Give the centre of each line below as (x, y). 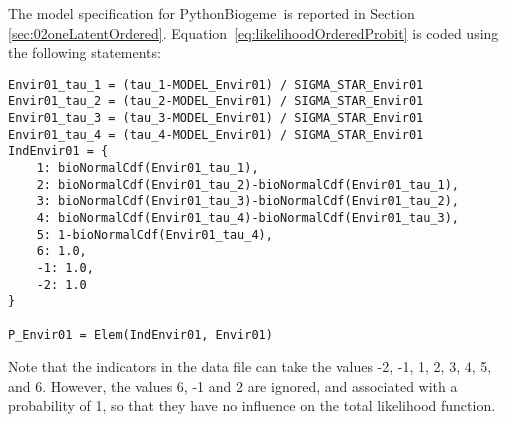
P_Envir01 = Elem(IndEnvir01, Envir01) (140, 334)
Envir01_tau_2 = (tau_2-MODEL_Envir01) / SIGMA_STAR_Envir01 (216, 101)
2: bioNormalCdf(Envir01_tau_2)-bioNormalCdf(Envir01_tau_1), (248, 184)
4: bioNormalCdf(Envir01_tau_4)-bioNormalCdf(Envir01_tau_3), (248, 218)
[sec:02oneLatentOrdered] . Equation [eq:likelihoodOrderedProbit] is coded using (253, 32)
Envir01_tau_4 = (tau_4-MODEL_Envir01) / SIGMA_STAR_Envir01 (216, 134)
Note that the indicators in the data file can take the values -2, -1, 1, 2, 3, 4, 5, (250, 366)
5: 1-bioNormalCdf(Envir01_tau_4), (154, 234)
